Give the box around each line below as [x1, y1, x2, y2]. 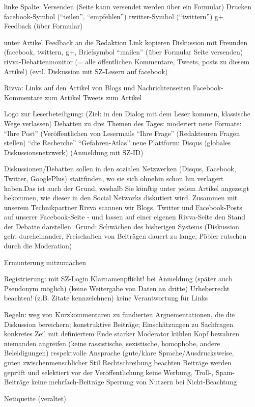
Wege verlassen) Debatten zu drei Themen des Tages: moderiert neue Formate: [4, 118, 242, 128]
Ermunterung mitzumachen [4, 257, 86, 267]
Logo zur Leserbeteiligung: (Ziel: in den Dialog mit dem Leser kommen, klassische [4, 109, 251, 119]
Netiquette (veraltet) [4, 393, 66, 403]
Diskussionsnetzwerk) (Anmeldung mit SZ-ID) [4, 147, 143, 157]
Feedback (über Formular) [4, 21, 83, 31]
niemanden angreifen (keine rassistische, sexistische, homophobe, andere [4, 338, 220, 348]
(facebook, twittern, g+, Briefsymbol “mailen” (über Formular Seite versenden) [4, 47, 243, 57]
